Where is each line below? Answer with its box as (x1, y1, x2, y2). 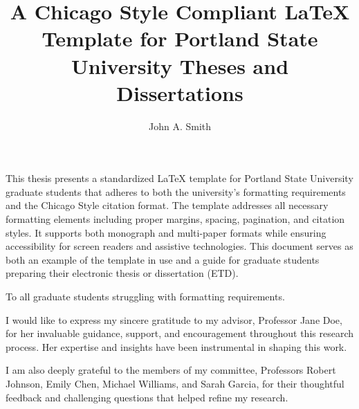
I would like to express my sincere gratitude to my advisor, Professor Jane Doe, (6, 312, 342, 327)
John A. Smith (148, 118, 212, 133)
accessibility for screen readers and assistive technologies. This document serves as (6, 239, 353, 253)
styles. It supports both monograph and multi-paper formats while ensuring (6, 225, 326, 239)
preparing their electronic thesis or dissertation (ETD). (6, 266, 239, 280)
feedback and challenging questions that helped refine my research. (6, 390, 288, 404)
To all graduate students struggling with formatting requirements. (6, 289, 285, 304)
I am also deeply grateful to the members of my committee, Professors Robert (6, 363, 336, 377)
